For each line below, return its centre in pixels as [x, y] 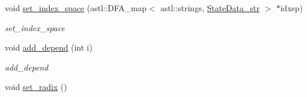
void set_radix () [36, 87]
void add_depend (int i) [49, 47]
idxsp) [291, 8]
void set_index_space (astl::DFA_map [76, 8]
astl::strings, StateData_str [210, 8]
